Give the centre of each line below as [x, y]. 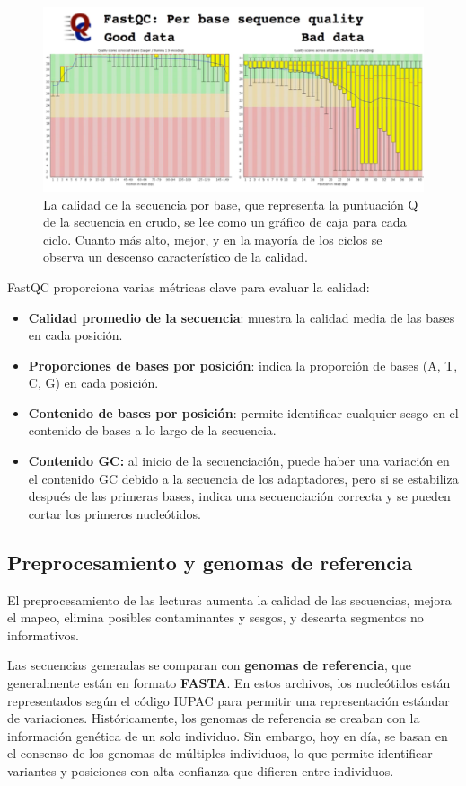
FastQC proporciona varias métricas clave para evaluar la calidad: [189, 286]
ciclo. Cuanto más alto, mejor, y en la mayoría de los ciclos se [213, 239]
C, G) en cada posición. [93, 383]
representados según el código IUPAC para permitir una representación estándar [229, 700]
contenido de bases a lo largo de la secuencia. [152, 430]
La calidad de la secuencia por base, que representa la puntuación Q [231, 204]
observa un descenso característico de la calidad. [176, 257]
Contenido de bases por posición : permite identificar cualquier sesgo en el [243, 412]
